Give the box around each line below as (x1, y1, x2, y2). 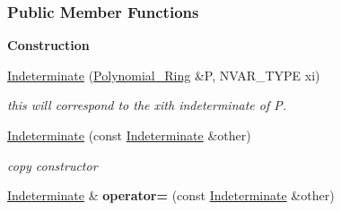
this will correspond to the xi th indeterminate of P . (7, 96, 287, 114)
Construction (7, 36, 90, 55)
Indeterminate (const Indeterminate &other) (7, 126, 251, 144)
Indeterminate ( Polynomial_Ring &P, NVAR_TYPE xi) (7, 65, 320, 84)
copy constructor (7, 156, 98, 174)
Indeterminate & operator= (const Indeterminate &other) (7, 186, 335, 205)
